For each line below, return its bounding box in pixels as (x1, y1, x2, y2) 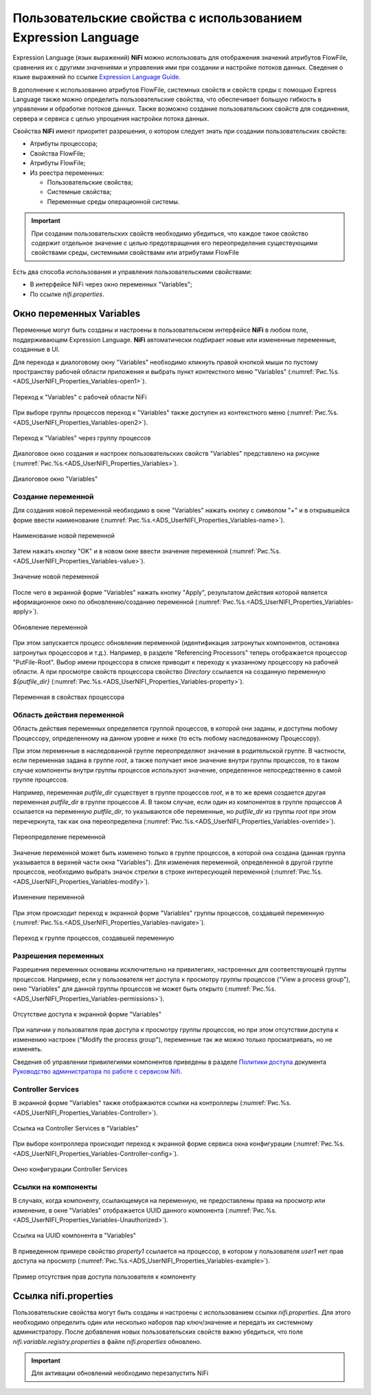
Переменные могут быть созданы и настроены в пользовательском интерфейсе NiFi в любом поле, (12, 326, 308, 334)
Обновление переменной (12, 623, 88, 631)
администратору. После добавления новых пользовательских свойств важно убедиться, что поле (12, 1328, 304, 1336)
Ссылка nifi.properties (12, 1290, 113, 1302)
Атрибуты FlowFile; (30, 159, 86, 167)
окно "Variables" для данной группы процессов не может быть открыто (12, 985, 223, 993)
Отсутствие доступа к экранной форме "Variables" (12, 1010, 161, 1018)
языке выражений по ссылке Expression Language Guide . (12, 73, 181, 81)
